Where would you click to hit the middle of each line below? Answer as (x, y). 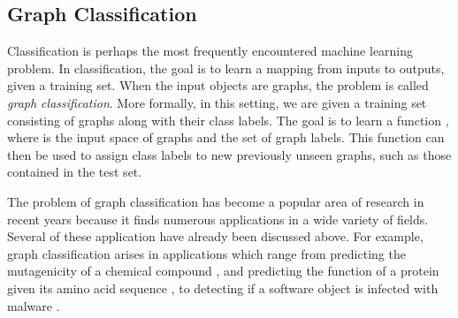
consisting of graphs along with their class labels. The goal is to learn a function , (228, 120)
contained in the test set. (75, 172)
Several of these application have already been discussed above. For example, (215, 236)
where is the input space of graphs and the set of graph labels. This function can (226, 137)
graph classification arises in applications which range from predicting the (206, 253)
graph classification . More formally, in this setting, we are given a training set (217, 102)
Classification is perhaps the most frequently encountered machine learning (210, 51)
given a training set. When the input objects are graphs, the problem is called (218, 85)
